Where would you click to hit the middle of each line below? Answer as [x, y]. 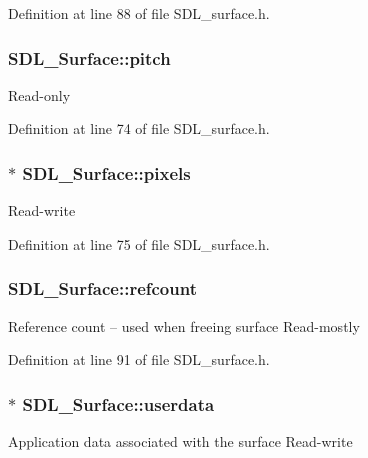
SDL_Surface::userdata [118, 403]
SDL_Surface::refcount [102, 288]
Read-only [39, 94]
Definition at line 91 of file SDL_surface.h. [139, 359]
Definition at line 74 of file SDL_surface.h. [139, 128]
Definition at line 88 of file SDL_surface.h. [139, 13]
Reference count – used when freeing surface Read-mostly [184, 325]
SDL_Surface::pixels [106, 172]
